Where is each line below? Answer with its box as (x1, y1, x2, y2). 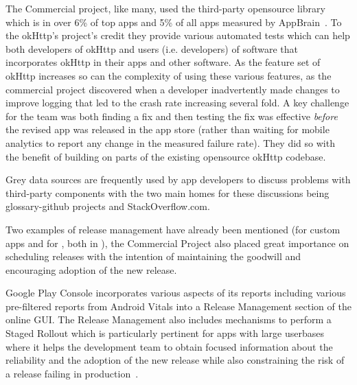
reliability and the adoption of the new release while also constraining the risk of (5, 353, 345, 367)
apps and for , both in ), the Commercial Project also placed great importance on (5, 235, 349, 250)
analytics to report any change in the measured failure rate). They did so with (5, 135, 335, 150)
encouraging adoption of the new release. (5, 262, 177, 277)
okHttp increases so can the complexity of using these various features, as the (5, 68, 332, 82)
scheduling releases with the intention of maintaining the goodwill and (5, 249, 301, 264)
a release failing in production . (5, 366, 139, 380)
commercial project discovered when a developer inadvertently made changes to (5, 82, 340, 96)
